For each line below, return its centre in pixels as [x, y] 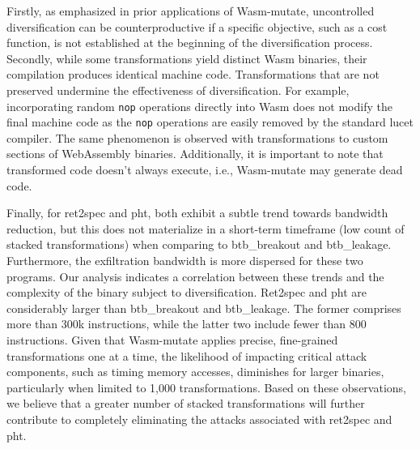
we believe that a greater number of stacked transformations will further [186, 403]
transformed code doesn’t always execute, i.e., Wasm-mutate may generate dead [205, 170]
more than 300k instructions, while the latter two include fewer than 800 [187, 324]
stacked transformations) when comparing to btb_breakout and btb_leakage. [199, 244]
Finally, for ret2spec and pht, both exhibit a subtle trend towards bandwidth [197, 213]
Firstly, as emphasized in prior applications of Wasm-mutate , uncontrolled [191, 11]
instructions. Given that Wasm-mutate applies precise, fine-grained [172, 340]
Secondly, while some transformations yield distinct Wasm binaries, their [187, 58]
